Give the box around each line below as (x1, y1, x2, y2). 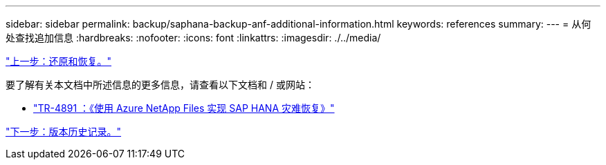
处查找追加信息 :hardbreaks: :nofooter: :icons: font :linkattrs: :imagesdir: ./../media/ (6, 32, 381, 43)
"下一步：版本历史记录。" (6, 126, 122, 137)
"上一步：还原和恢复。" (6, 55, 112, 67)
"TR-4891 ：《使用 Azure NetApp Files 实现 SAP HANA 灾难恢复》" (33, 102, 335, 114)
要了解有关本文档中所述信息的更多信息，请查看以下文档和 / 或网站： (6, 79, 315, 90)
